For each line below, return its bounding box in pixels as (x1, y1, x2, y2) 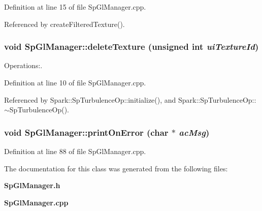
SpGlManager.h (4, 180, 60, 191)
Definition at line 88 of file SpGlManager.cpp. (4, 146, 146, 156)
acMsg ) (179, 126, 210, 138)
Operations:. (4, 60, 43, 71)
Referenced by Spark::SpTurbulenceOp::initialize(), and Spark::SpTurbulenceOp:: (4, 94, 256, 105)
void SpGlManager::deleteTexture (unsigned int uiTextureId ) (4, 40, 259, 53)
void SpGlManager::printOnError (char (4, 126, 169, 138)
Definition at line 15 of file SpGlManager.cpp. (4, 2, 146, 12)
